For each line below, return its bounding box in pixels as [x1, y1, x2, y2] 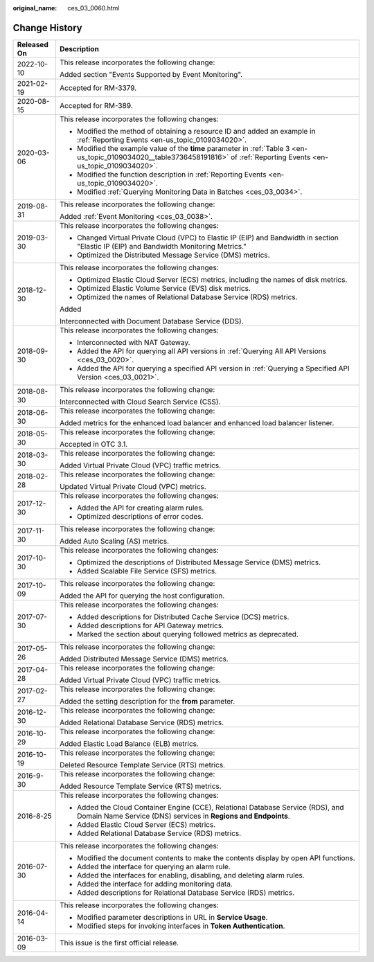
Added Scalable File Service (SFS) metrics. [76, 566, 217, 576]
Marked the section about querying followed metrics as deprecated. [76, 629, 299, 639]
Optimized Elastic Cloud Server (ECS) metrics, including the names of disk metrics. [76, 274, 348, 284]
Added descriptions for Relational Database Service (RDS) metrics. [76, 887, 295, 897]
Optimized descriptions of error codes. [76, 511, 204, 521]
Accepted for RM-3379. [59, 83, 137, 93]
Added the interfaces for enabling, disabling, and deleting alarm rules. [76, 870, 305, 880]
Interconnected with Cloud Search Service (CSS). [59, 397, 221, 407]
